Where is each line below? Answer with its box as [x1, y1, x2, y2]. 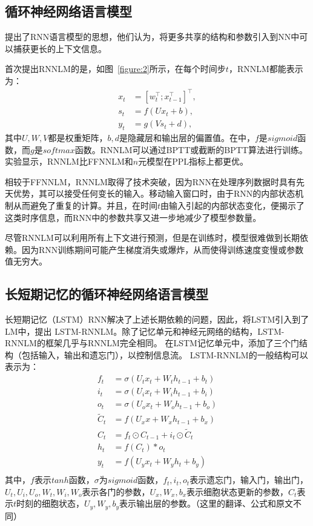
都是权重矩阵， [48, 131, 108, 143]
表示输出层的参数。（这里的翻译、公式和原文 [119, 497, 294, 510]
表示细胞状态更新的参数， [186, 485, 289, 498]
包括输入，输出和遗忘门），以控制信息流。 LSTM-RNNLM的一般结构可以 [21, 348, 308, 361]
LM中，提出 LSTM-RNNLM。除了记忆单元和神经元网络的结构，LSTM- [5, 324, 285, 337]
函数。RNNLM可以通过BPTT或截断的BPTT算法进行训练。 [74, 143, 308, 156]
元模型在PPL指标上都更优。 [138, 155, 248, 168]
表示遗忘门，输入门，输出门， [189, 473, 309, 486]
